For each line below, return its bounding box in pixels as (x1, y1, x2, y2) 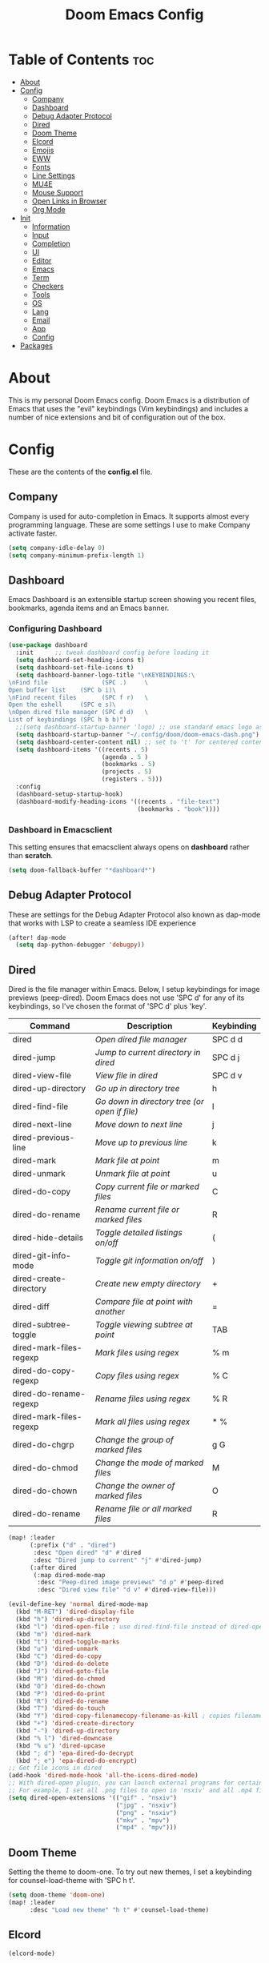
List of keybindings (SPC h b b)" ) (8, 716, 127, 724)
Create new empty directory (94, 1279, 202, 1290)
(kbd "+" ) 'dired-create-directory (15, 1720, 134, 1728)
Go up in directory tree (94, 1083, 180, 1094)
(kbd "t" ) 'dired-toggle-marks (15, 1637, 120, 1646)
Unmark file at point (94, 1168, 171, 1179)
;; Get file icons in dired (8, 1764, 102, 1772)
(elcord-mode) (8, 1949, 56, 1957)
